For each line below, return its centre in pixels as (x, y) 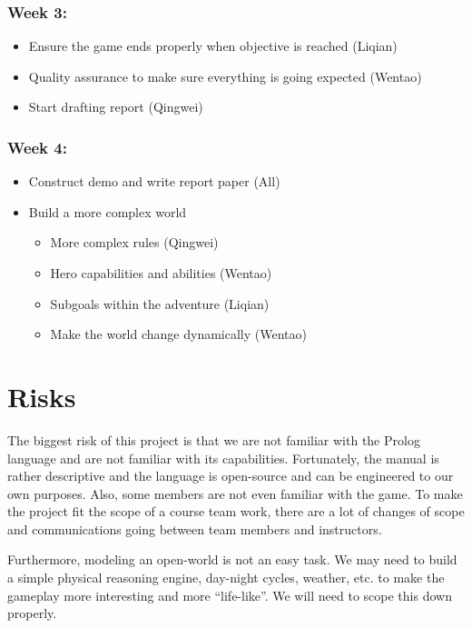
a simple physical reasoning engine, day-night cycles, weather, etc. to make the (226, 578)
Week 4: (37, 147)
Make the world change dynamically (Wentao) (178, 334)
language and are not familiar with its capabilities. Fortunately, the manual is (223, 458)
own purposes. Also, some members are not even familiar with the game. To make (235, 493)
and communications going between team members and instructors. (195, 528)
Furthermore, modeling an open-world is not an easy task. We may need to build (232, 559)
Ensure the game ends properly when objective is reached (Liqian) (213, 46)
